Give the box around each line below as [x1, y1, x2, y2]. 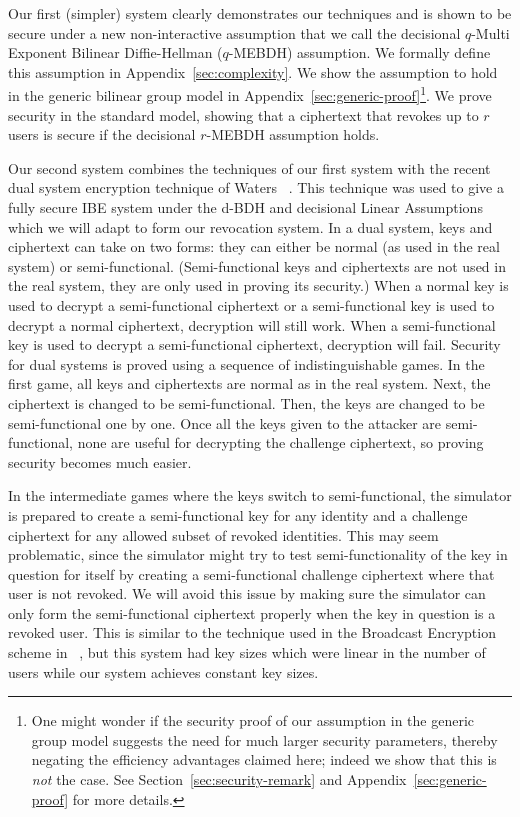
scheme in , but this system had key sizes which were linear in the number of [8, 642, 486, 663]
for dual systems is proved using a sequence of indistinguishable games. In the [8, 353, 485, 374]
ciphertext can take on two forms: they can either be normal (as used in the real [8, 236, 500, 257]
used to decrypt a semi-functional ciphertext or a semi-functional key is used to [8, 294, 495, 315]
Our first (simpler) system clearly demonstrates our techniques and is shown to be [8, 3, 512, 23]
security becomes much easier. [8, 451, 192, 472]
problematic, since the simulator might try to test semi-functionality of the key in [8, 544, 508, 565]
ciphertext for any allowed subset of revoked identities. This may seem [8, 524, 439, 545]
